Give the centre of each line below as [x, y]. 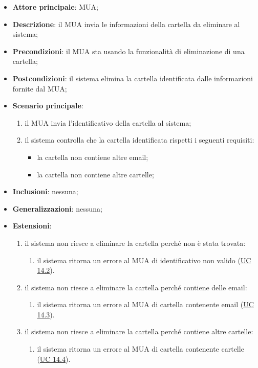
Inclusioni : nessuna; [45, 191]
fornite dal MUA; [40, 88]
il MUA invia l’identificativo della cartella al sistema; [108, 122]
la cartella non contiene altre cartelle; [95, 174]
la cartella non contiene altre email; [93, 157]
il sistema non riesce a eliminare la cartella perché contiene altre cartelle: [139, 331]
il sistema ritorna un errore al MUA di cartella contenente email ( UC [145, 304]
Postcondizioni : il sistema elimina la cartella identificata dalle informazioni [133, 78]
